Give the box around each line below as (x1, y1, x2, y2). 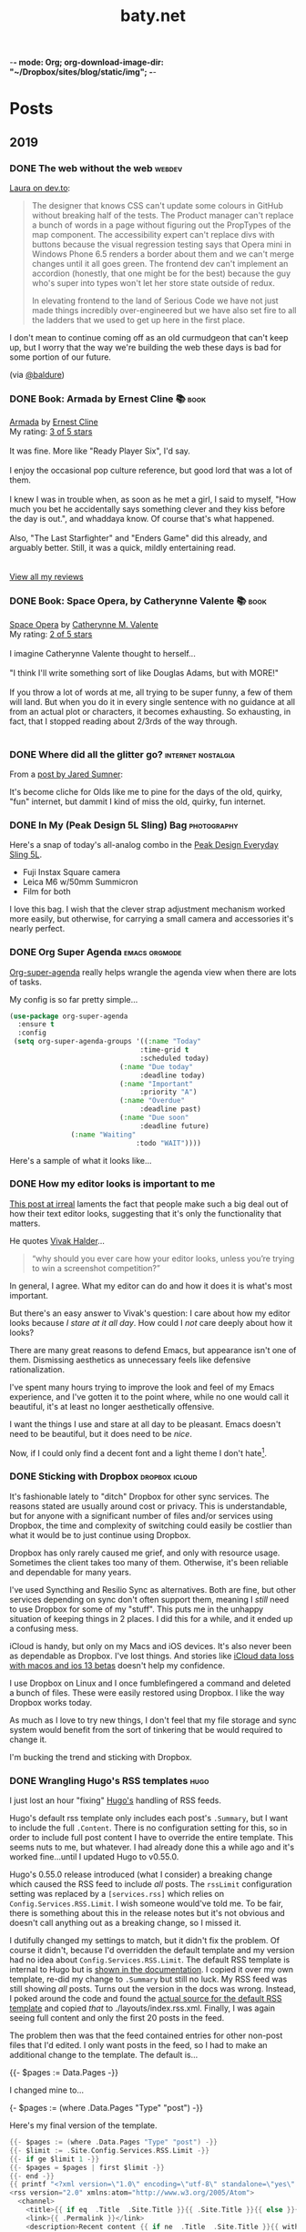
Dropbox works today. (9, 1697, 93, 1707)
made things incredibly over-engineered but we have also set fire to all (31, 305, 297, 316)
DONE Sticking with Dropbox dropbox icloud (9, 1470, 198, 1483)
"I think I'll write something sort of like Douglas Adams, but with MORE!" (9, 667, 280, 678)
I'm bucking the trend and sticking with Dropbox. (9, 1751, 193, 1762)
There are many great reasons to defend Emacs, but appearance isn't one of (9, 1344, 297, 1355)
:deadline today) (139, 1071, 206, 1080)
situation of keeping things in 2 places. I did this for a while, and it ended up (9, 1613, 293, 1624)
